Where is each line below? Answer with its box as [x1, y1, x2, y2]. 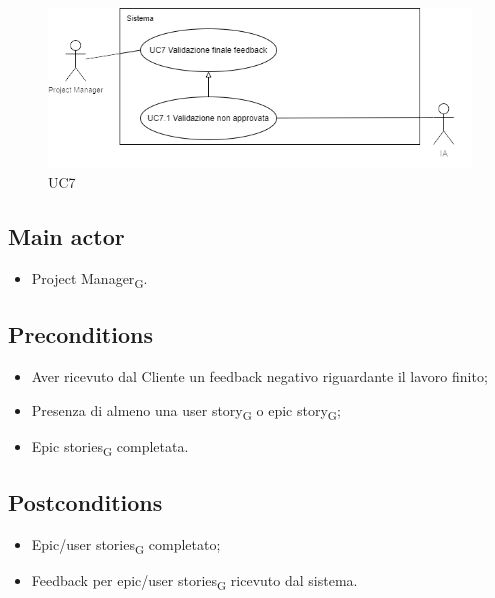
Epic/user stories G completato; [31, 533, 221, 557]
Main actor [8, 220, 125, 251]
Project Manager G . [31, 267, 148, 291]
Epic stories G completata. [31, 435, 189, 459]
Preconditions [8, 319, 153, 350]
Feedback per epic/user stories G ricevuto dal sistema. [31, 570, 358, 593]
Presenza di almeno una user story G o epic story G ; [31, 399, 341, 423]
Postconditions [8, 487, 163, 518]
